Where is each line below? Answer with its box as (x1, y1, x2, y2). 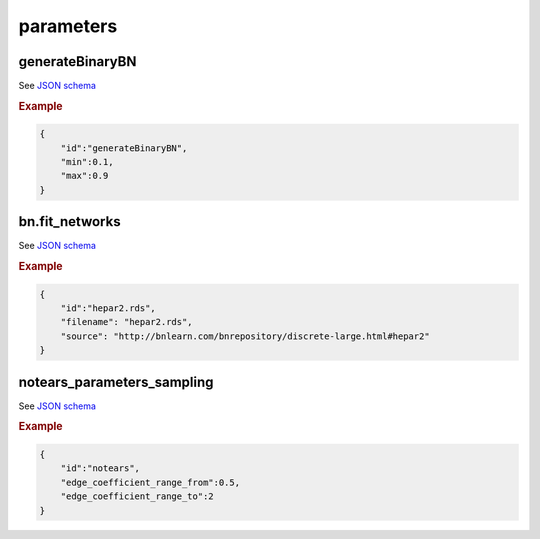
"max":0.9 (60, 170, 109, 182)
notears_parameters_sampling (18, 373, 214, 390)
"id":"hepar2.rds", (60, 303, 157, 314)
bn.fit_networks (18, 213, 121, 230)
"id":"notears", (60, 463, 140, 474)
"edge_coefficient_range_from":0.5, (60, 476, 240, 488)
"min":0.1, (60, 156, 114, 168)
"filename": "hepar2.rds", (60, 316, 194, 328)
